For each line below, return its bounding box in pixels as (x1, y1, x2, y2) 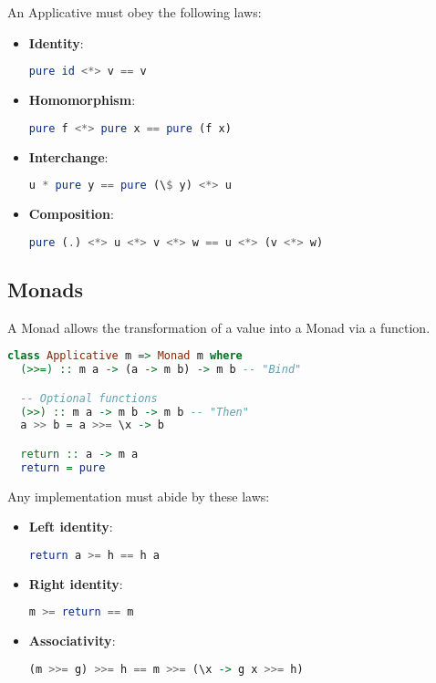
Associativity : (28, 631, 116, 650)
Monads (7, 274, 84, 303)
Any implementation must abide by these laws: (7, 486, 270, 505)
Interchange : (28, 147, 109, 166)
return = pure (20, 461, 106, 474)
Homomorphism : (28, 90, 136, 109)
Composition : (28, 204, 114, 222)
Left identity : (28, 517, 113, 536)
